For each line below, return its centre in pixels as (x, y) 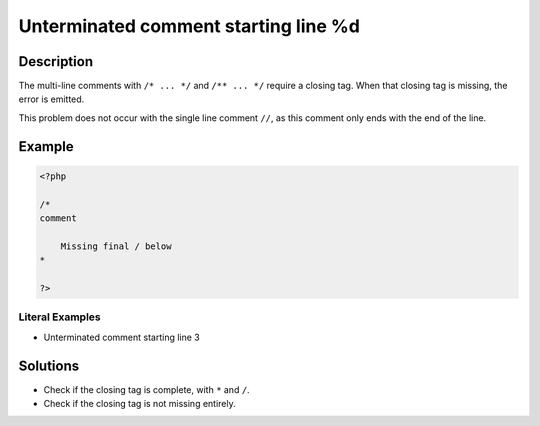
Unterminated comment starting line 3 (121, 337)
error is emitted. (51, 99)
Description (56, 61)
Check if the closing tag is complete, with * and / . (146, 389)
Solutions (49, 365)
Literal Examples (59, 317)
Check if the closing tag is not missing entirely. (140, 403)
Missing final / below (116, 246)
